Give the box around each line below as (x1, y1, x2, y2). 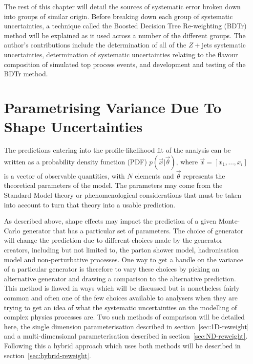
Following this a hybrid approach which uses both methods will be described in (4, 340, 241, 350)
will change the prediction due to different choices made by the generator (4, 235, 223, 245)
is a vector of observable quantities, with (4, 170, 125, 181)
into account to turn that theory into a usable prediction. (4, 199, 176, 209)
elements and (135, 170, 174, 181)
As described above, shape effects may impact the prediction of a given (4, 216, 216, 226)
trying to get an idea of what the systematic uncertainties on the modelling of (4, 302, 237, 312)
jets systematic (201, 40, 246, 50)
